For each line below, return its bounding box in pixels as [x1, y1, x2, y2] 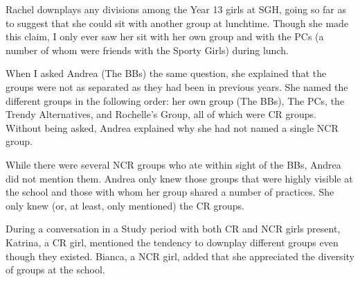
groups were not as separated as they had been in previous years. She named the [6, 79, 348, 94]
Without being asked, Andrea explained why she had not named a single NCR [6, 120, 339, 135]
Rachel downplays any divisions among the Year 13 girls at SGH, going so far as [6, 2, 347, 16]
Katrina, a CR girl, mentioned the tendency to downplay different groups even [6, 235, 339, 249]
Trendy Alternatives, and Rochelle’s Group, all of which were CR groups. [6, 107, 316, 121]
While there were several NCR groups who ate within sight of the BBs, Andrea [6, 157, 341, 171]
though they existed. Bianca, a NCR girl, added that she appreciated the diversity [6, 248, 354, 263]
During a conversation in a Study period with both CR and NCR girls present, [6, 221, 341, 236]
